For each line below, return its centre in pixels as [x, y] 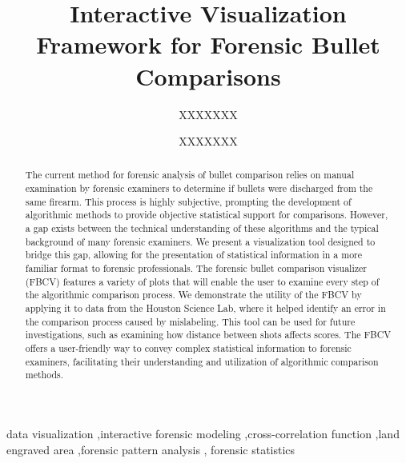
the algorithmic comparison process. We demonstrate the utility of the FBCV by [193, 295]
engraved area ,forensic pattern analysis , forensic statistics [151, 449]
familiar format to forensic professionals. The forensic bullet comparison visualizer [196, 268]
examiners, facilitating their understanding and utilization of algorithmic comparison [202, 361]
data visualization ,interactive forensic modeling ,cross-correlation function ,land [203, 433]
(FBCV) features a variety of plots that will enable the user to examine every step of [202, 281]
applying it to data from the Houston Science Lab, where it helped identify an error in [205, 308]
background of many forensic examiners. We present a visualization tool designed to [200, 241]
